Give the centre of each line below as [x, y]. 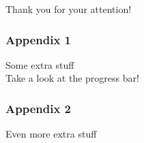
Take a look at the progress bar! [72, 78]
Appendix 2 [38, 108]
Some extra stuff [40, 64]
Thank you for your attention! [69, 9]
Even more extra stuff [51, 134]
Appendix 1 [38, 39]
